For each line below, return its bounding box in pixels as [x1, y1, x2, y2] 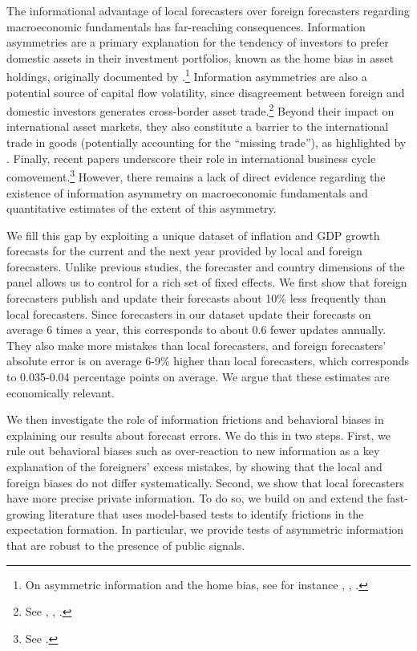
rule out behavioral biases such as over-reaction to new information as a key [6, 442, 380, 459]
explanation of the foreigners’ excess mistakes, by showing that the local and [6, 458, 383, 474]
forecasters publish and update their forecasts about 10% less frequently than [6, 290, 387, 307]
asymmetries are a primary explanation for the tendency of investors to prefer [6, 34, 389, 51]
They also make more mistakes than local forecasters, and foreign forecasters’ [6, 336, 387, 353]
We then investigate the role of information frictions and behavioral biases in [6, 411, 384, 428]
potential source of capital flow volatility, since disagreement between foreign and [6, 83, 405, 100]
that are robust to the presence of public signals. [6, 536, 245, 553]
